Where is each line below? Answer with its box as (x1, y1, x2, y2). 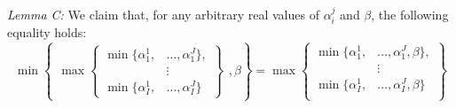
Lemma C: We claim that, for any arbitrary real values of (7, 5, 319, 23)
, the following (371, 5, 449, 23)
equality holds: (7, 23, 87, 42)
